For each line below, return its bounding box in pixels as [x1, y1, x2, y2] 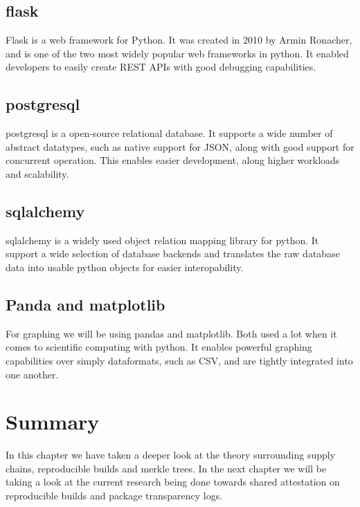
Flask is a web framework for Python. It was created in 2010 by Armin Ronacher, [6, 33, 352, 47]
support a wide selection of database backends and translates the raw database [6, 246, 340, 261]
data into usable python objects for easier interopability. [6, 259, 244, 274]
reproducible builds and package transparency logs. [6, 488, 223, 503]
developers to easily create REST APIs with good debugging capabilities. [6, 59, 316, 74]
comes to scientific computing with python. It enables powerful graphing [6, 340, 312, 354]
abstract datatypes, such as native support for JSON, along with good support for [6, 139, 354, 154]
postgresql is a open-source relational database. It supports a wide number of [6, 126, 333, 140]
